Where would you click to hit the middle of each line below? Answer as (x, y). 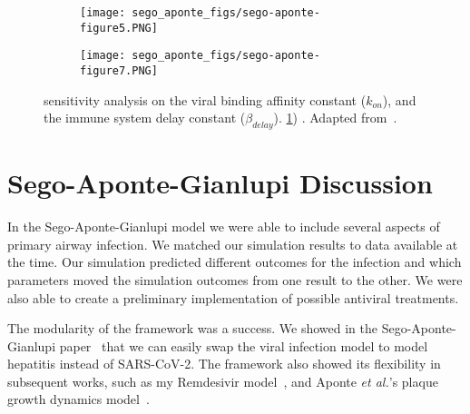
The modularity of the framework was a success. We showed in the (193, 328)
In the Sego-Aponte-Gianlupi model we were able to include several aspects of (224, 227)
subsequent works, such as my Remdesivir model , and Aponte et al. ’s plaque (223, 381)
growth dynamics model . (78, 399)
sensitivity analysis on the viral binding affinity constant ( (205, 99)
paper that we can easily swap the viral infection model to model (244, 345)
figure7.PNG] (119, 70)
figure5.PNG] (119, 28)
